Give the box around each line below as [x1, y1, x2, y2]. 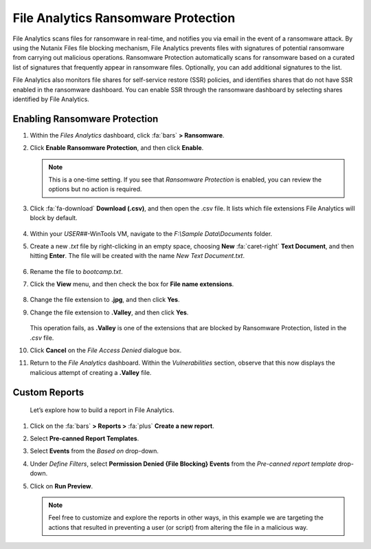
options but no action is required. [48, 185, 142, 193]
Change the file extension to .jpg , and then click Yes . [30, 296, 180, 304]
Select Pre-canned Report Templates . [30, 434, 139, 443]
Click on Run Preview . [30, 482, 93, 490]
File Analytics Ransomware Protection [12, 10, 236, 25]
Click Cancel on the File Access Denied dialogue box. [30, 346, 182, 354]
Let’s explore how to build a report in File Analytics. [30, 406, 175, 414]
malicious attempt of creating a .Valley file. [30, 368, 152, 376]
